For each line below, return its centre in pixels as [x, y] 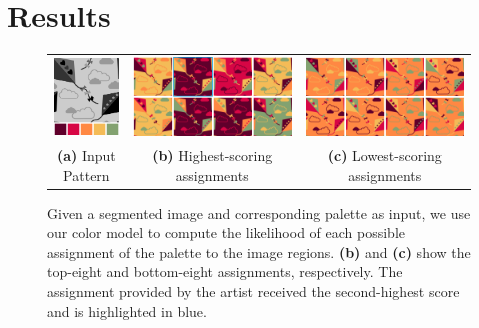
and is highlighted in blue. [127, 310]
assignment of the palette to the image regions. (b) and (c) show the [259, 251]
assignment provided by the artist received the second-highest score [253, 290]
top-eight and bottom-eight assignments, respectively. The [225, 271]
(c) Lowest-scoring [384, 154]
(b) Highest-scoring [212, 154]
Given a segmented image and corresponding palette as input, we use [259, 212]
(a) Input [86, 154]
